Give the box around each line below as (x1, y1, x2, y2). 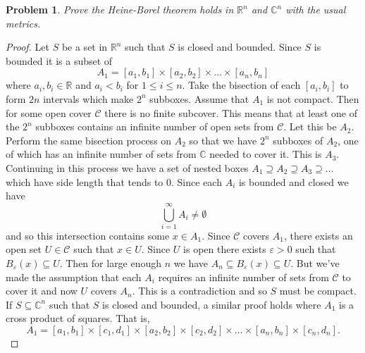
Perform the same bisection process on (6, 132, 172, 147)
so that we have (189, 132, 257, 147)
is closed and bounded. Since (178, 39, 302, 54)
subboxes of (273, 132, 323, 147)
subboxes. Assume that (149, 91, 249, 106)
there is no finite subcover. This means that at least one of (104, 105, 357, 120)
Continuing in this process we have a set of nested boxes (6, 160, 249, 175)
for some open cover (6, 105, 92, 120)
